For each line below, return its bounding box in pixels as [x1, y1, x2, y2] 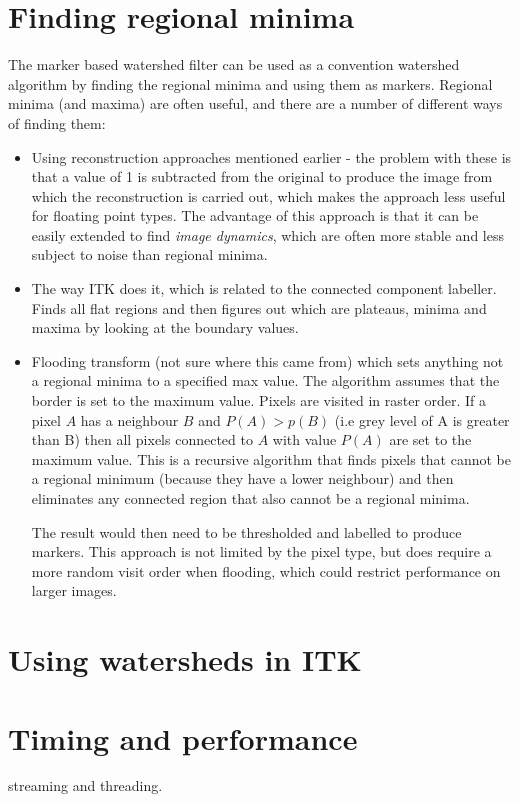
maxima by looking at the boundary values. [31, 317, 299, 338]
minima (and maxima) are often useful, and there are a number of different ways [8, 93, 503, 114]
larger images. [31, 580, 117, 601]
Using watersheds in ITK [8, 639, 362, 680]
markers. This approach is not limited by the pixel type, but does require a [31, 541, 492, 562]
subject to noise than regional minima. [31, 244, 268, 265]
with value [272, 429, 337, 450]
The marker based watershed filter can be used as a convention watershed [8, 54, 460, 75]
